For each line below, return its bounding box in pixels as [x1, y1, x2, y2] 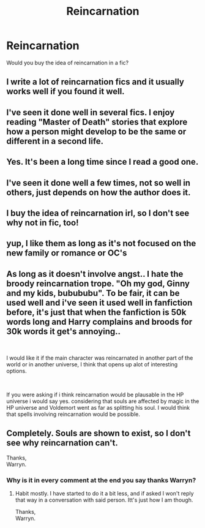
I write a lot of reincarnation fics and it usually [6, 77, 185, 87]
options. [6, 368, 28, 375]
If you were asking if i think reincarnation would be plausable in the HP [6, 391, 184, 399]
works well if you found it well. [6, 86, 125, 97]
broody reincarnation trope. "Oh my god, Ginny [6, 278, 190, 289]
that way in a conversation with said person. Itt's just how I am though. [15, 496, 193, 503]
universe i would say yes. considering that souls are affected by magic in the [6, 398, 199, 405]
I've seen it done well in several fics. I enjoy [6, 107, 175, 118]
